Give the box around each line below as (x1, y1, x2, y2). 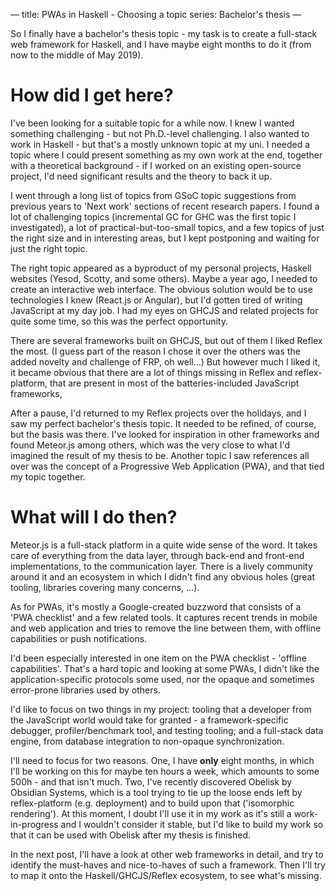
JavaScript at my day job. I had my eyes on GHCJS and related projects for (10, 304, 319, 316)
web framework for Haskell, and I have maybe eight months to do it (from (10, 39, 312, 50)
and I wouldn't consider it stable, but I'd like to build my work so (60, 818, 324, 830)
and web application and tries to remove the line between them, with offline (10, 622, 322, 634)
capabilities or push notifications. (10, 632, 148, 644)
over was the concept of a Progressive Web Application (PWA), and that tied (10, 460, 325, 472)
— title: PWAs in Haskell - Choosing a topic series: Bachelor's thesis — (10, 9, 302, 20)
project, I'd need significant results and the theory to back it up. (10, 170, 273, 182)
